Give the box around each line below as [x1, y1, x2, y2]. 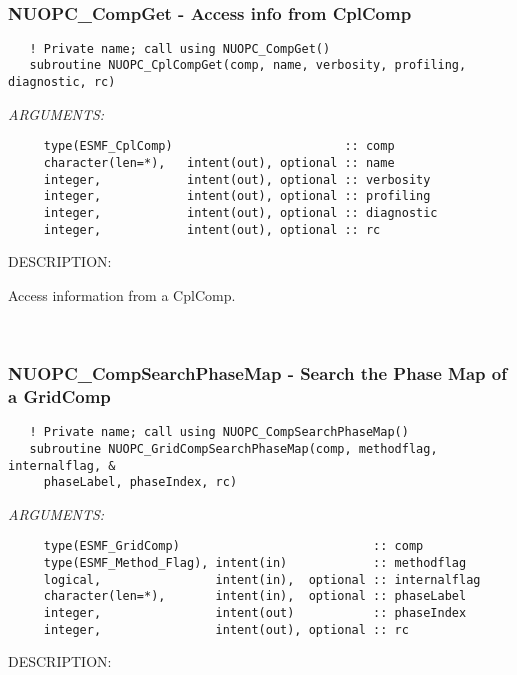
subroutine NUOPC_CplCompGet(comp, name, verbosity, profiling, [29, 58, 467, 73]
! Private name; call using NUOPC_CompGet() [29, 41, 331, 56]
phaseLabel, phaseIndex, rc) [43, 475, 238, 490]
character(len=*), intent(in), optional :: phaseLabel [43, 589, 467, 604]
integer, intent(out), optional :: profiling [43, 189, 431, 204]
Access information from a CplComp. [8, 284, 236, 305]
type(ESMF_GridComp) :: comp [43, 539, 424, 554]
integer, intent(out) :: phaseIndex [43, 606, 467, 621]
